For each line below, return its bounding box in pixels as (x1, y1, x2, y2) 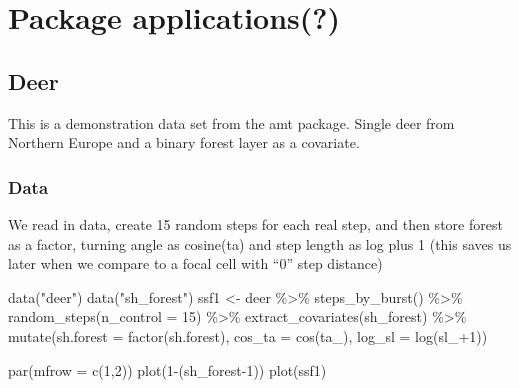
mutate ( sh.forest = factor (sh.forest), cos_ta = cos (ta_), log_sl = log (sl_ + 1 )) (8, 325, 488, 346)
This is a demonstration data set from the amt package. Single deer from (8, 112, 455, 133)
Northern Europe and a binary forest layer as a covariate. (8, 132, 360, 153)
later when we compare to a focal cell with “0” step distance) (8, 253, 383, 274)
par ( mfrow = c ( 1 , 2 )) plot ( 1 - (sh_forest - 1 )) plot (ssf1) (8, 359, 327, 380)
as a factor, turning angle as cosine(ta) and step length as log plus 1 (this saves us (8, 233, 512, 254)
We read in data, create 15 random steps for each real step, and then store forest (8, 213, 503, 234)
